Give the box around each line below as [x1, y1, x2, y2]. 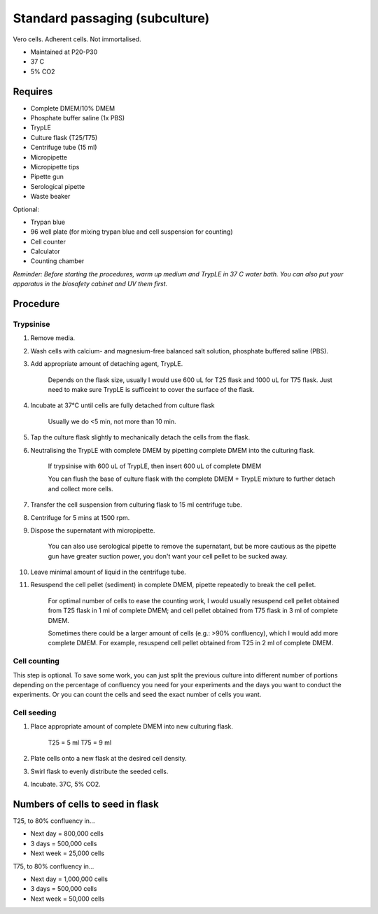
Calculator [30, 247, 61, 255]
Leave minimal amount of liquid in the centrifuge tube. [30, 568, 187, 577]
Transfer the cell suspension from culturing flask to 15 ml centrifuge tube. [30, 500, 242, 509]
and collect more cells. [48, 484, 113, 493]
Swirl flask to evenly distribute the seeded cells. [30, 767, 169, 775]
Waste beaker [30, 192, 71, 201]
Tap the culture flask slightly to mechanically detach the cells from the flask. [30, 433, 251, 442]
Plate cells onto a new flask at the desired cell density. [30, 754, 187, 763]
